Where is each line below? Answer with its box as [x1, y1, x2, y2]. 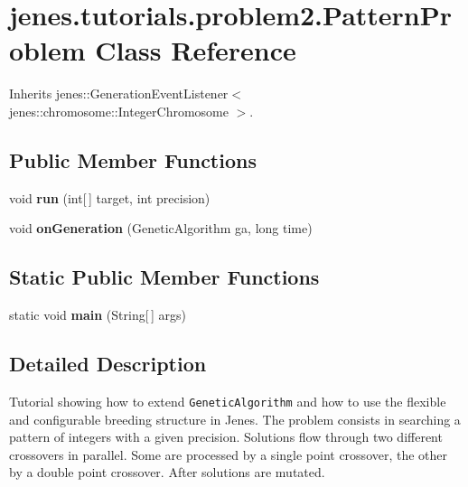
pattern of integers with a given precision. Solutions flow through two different [9, 427, 443, 446]
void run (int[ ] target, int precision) [9, 188, 211, 207]
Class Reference [95, 32, 296, 69]
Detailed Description [9, 350, 207, 378]
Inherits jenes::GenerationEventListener [9, 84, 229, 103]
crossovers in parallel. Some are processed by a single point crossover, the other [9, 445, 448, 464]
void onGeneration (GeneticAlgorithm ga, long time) [9, 219, 313, 238]
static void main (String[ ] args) [9, 305, 186, 324]
